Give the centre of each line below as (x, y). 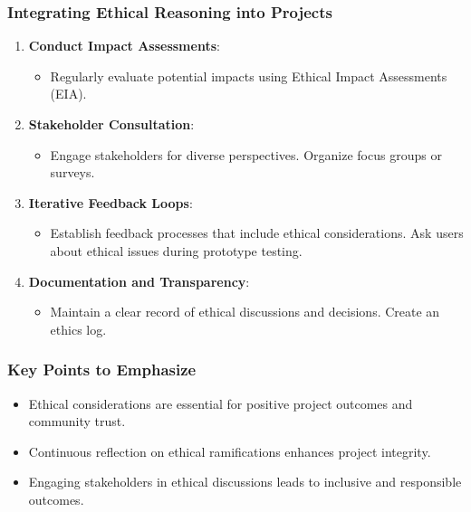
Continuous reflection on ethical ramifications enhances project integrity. (230, 451)
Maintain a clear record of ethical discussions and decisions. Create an (245, 312)
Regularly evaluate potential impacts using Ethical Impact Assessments (249, 76)
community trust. (77, 421)
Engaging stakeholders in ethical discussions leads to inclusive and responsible (245, 482)
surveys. (72, 172)
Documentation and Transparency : (139, 281)
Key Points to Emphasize (102, 370)
